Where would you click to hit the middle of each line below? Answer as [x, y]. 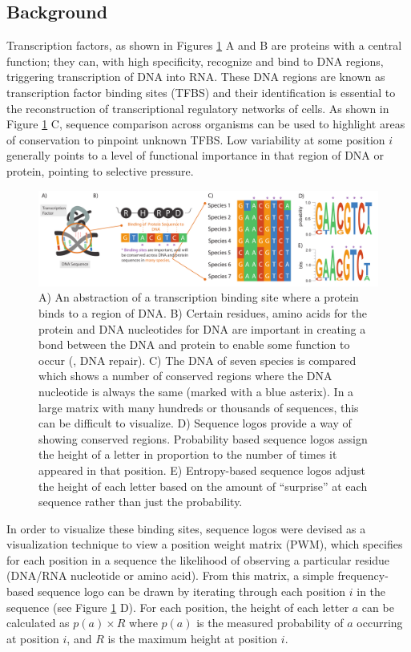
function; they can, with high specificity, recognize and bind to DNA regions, [195, 61]
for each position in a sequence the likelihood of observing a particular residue [198, 559]
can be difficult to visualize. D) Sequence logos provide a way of [195, 423]
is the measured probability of [270, 623]
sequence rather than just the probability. [141, 502]
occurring [380, 623]
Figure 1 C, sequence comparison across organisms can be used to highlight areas [206, 124]
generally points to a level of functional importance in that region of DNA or [195, 155]
